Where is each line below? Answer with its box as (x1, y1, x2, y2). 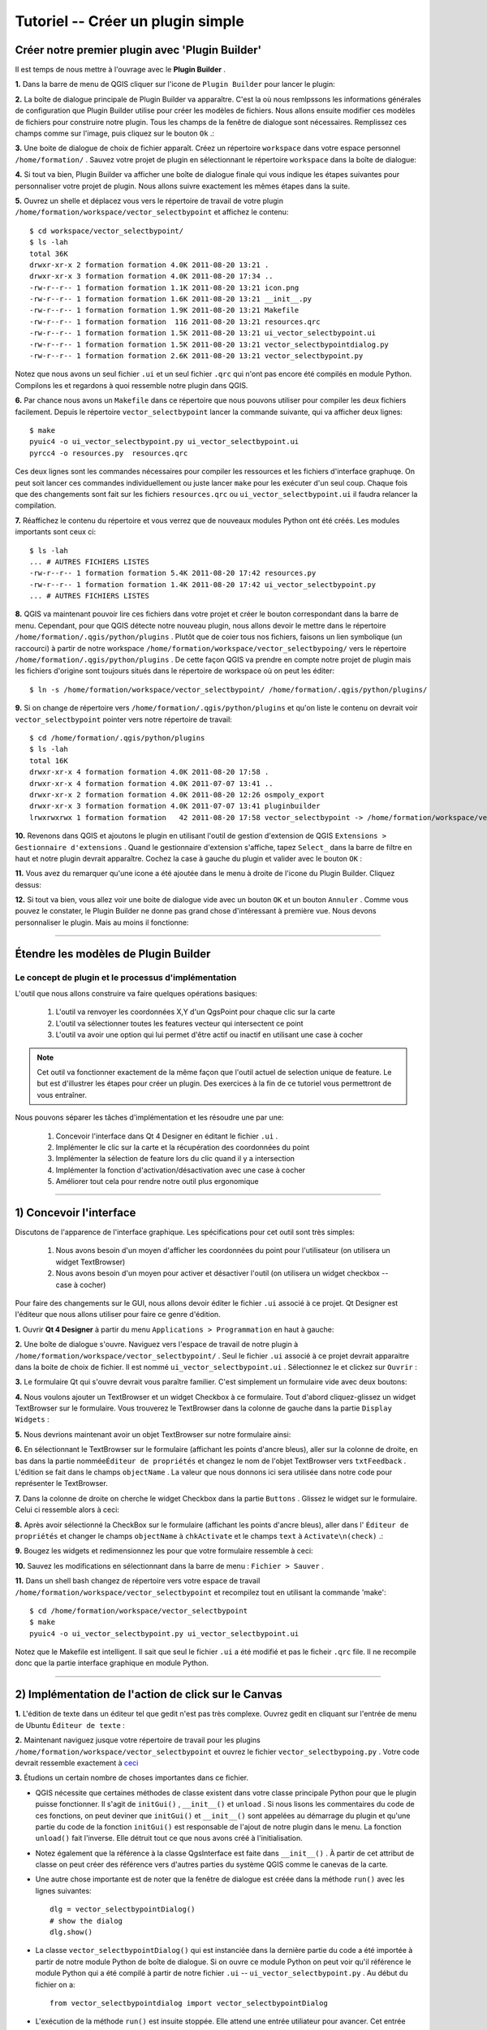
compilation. (15, 500, 57, 511)
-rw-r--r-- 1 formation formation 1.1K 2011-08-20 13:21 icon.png (29, 283, 300, 292)
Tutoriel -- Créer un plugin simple (15, 12, 245, 30)
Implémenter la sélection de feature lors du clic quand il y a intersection (55, 1154, 295, 1164)
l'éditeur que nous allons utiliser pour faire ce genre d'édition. (15, 1310, 221, 1319)
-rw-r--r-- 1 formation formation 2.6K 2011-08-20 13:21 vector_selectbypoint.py (29, 352, 364, 361)
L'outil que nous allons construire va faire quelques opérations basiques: (15, 989, 257, 998)
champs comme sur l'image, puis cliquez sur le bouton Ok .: (15, 128, 215, 138)
